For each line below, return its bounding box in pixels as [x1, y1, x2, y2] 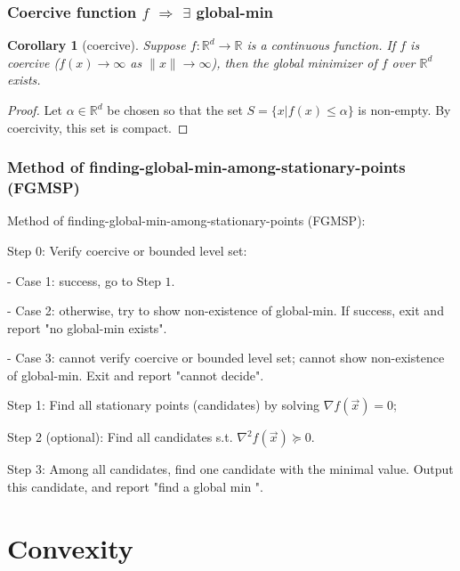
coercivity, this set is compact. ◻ [7, 118, 189, 136]
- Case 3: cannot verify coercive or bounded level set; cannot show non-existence [7, 348, 445, 367]
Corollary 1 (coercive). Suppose [7, 36, 186, 54]
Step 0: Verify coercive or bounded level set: [7, 241, 247, 259]
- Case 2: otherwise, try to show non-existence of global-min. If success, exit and [7, 301, 444, 320]
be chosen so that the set [107, 101, 243, 118]
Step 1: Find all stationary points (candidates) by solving [7, 396, 319, 414]
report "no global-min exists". [7, 318, 167, 337]
